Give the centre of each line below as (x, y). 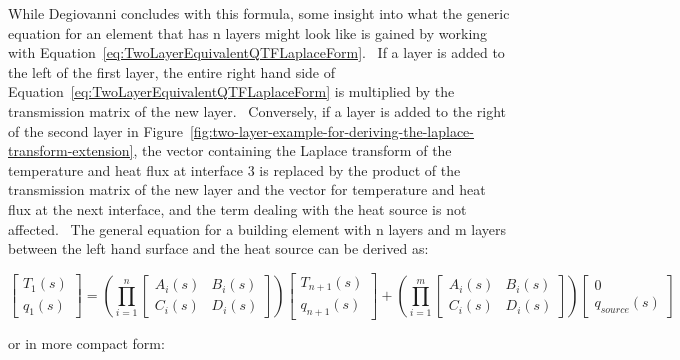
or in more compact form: (86, 343)
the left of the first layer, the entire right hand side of (171, 71)
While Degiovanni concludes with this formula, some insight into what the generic (259, 13)
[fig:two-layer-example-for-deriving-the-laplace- (331, 130)
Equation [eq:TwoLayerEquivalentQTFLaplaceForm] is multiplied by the (231, 91)
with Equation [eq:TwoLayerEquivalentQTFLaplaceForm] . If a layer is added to (256, 52)
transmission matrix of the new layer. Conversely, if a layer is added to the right (257, 110)
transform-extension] (71, 150)
